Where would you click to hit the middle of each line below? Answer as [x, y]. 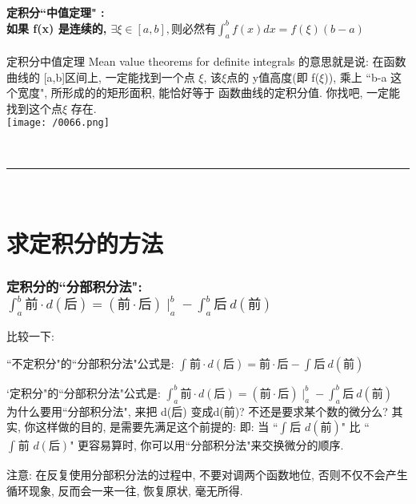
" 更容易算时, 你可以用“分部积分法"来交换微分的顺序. [207, 445]
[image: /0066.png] [58, 123]
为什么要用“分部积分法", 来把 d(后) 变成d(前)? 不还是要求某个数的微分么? [197, 411]
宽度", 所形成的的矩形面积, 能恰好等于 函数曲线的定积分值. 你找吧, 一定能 [209, 93]
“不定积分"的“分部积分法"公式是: [90, 363]
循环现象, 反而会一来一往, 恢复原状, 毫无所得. [125, 490]
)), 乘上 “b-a [356, 77]
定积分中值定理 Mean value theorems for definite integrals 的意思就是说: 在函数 [206, 61]
